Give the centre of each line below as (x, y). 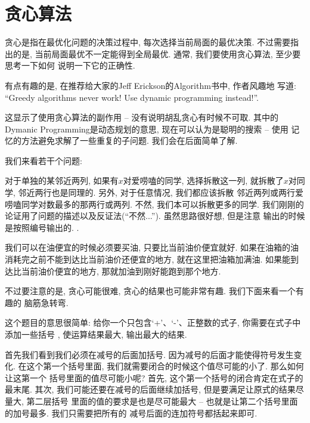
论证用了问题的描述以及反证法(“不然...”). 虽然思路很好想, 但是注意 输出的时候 (155, 216)
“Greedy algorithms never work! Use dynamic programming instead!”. (132, 97)
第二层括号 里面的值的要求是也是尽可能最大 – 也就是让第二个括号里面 (162, 401)
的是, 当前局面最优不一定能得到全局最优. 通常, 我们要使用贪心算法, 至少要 (157, 53)
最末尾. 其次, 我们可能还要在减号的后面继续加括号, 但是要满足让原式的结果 (150, 389)
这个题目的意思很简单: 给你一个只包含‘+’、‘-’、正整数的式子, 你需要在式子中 (153, 322)
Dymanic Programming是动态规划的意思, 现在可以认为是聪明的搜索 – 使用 (147, 129)
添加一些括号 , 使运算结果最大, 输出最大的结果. (96, 334)
